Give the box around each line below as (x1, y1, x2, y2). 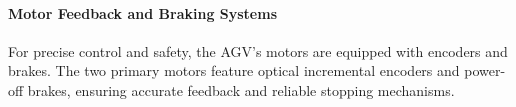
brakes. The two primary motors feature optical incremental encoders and (8, 60, 460, 81)
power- (464, 60, 506, 81)
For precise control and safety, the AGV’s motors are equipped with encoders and (8, 40, 508, 61)
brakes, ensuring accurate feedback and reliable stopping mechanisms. (27, 79, 455, 100)
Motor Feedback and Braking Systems (8, 2, 277, 23)
